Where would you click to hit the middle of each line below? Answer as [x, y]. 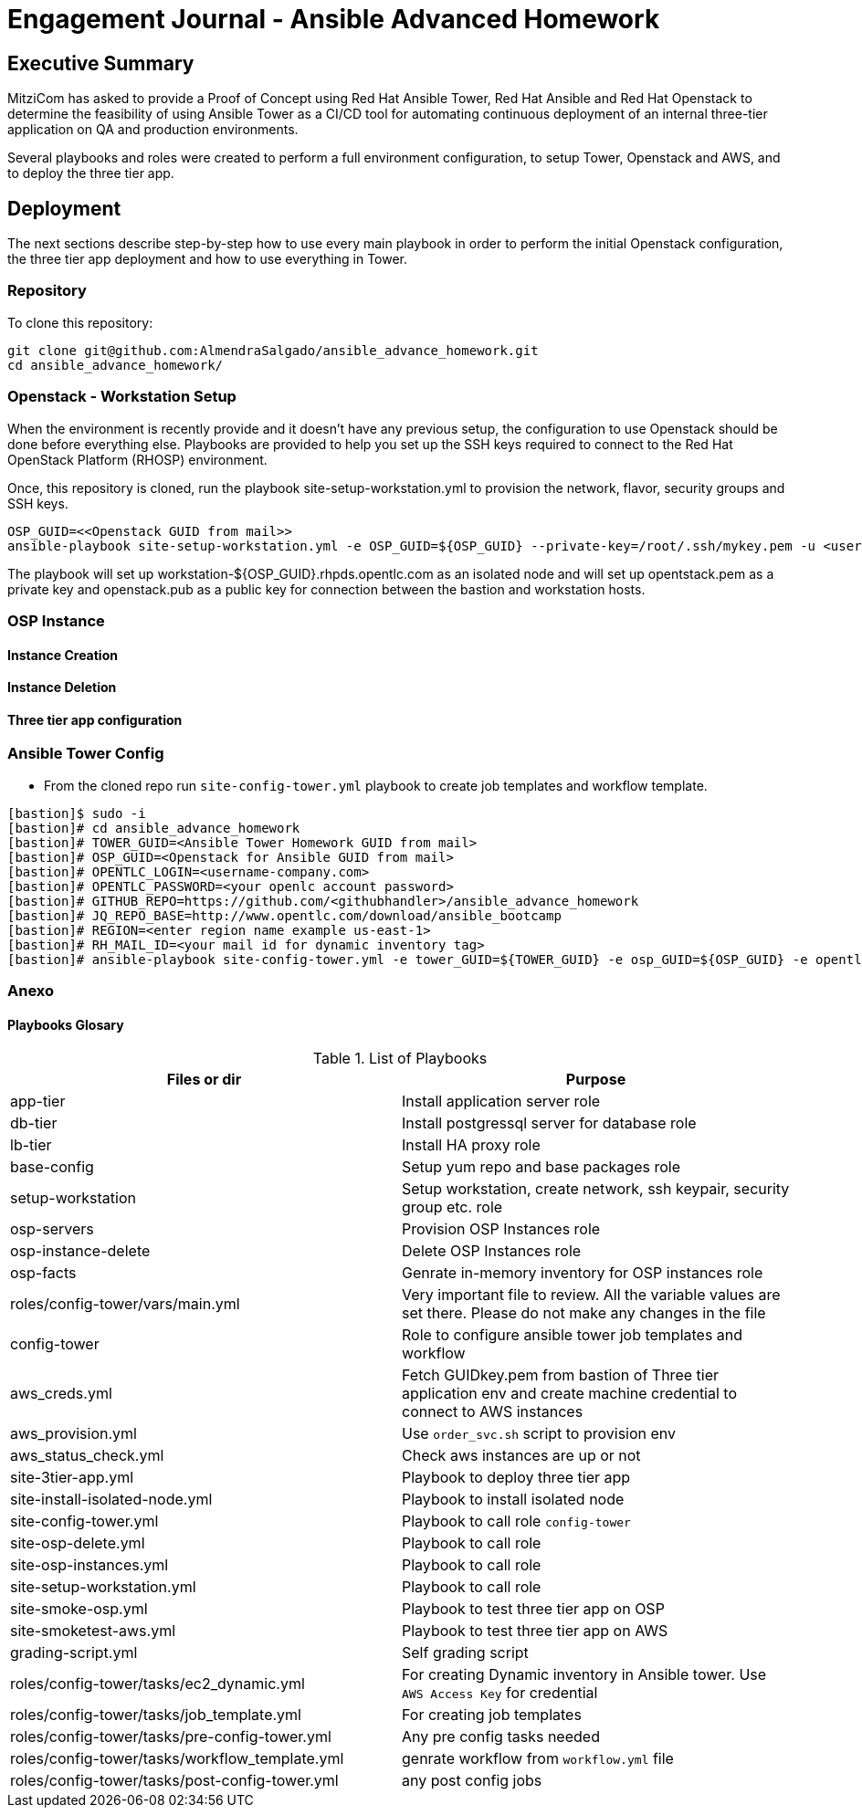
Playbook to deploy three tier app [516, 1478]
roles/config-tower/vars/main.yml [125, 1304]
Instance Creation [63, 655]
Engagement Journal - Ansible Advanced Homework [334, 19]
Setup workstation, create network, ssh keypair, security [596, 1189]
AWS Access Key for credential [500, 1693]
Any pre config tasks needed [501, 1737]
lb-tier [31, 1145]
